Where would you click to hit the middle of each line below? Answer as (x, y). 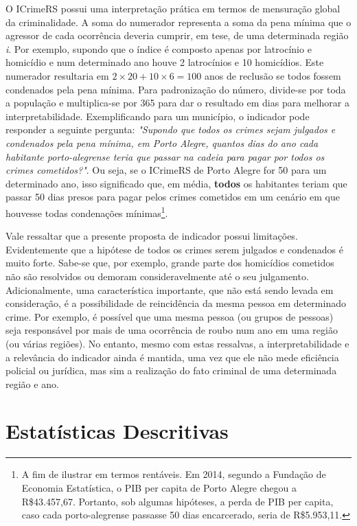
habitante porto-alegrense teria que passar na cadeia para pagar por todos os (165, 156)
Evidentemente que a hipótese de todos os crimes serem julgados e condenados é (174, 249)
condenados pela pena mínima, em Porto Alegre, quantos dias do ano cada (162, 142)
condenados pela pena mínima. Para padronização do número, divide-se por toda (176, 89)
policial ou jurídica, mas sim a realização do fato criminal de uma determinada (171, 370)
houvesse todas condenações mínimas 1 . (87, 211)
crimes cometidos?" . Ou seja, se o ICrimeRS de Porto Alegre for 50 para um (166, 170)
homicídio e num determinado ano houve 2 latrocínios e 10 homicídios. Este (165, 62)
